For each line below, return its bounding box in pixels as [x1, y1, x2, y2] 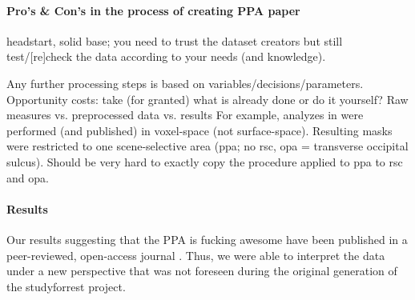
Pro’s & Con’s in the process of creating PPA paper [6, 2, 300, 18]
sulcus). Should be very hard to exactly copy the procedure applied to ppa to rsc [6, 153, 403, 170]
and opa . [6, 169, 49, 186]
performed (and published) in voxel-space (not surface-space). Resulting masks [6, 122, 393, 138]
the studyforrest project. [6, 278, 126, 294]
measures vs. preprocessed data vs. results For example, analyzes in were [6, 106, 364, 123]
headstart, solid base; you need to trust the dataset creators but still [6, 32, 343, 49]
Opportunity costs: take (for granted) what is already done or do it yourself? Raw [6, 90, 409, 107]
